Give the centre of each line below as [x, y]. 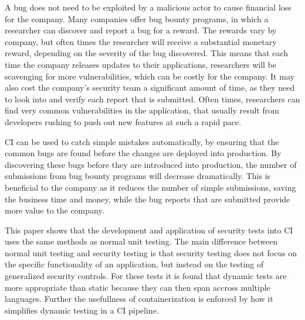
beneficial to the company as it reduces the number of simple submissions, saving [150, 187]
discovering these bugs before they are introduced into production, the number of [151, 164]
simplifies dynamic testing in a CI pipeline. [82, 310]
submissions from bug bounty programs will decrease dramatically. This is [138, 176]
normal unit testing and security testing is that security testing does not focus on [151, 252]
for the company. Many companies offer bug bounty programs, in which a [137, 18]
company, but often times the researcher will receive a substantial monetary [141, 41]
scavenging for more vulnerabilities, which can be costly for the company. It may [150, 76]
